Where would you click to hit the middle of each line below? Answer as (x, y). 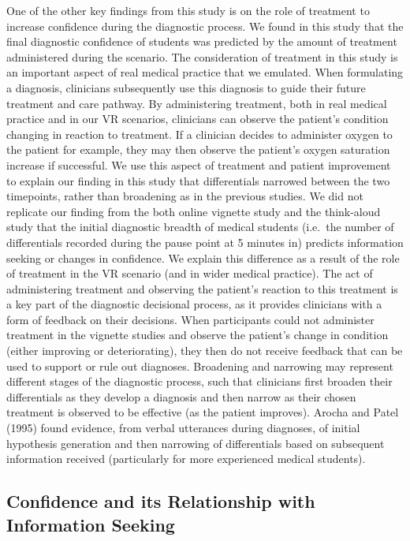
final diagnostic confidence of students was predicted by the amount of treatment (202, 41)
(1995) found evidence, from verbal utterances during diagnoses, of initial (183, 428)
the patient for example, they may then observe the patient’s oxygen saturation (198, 149)
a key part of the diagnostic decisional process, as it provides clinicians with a (194, 304)
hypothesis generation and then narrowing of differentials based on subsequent (196, 443)
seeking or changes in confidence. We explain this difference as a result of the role (203, 257)
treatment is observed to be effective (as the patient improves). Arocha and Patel (203, 412)
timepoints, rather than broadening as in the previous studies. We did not (185, 196)
